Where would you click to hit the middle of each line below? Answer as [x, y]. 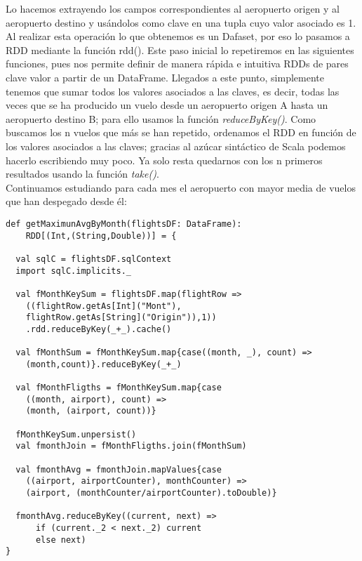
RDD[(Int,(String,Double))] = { [101, 236]
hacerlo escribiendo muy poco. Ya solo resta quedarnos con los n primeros [164, 160]
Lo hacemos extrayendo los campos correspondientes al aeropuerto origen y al [173, 8]
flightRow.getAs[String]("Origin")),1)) [121, 318]
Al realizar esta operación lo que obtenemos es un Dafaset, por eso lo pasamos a [178, 36]
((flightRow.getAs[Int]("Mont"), [103, 306]
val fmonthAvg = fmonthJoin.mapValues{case [119, 469]
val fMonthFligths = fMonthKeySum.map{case [119, 388]
